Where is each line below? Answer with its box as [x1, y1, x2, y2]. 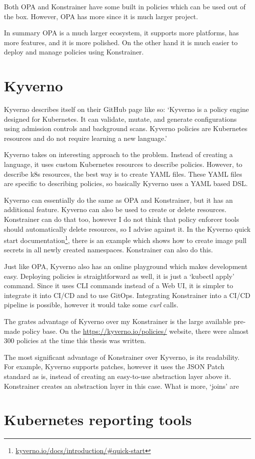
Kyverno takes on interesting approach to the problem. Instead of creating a [4, 149, 233, 160]
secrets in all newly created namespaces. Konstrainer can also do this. [4, 244, 213, 255]
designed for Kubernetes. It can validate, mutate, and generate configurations [4, 113, 237, 124]
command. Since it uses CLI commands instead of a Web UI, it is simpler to [4, 280, 233, 291]
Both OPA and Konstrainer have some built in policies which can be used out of [4, 1, 246, 11]
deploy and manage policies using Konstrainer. [4, 47, 144, 57]
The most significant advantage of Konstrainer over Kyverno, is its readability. [4, 351, 240, 362]
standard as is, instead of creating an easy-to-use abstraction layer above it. [4, 371, 231, 381]
